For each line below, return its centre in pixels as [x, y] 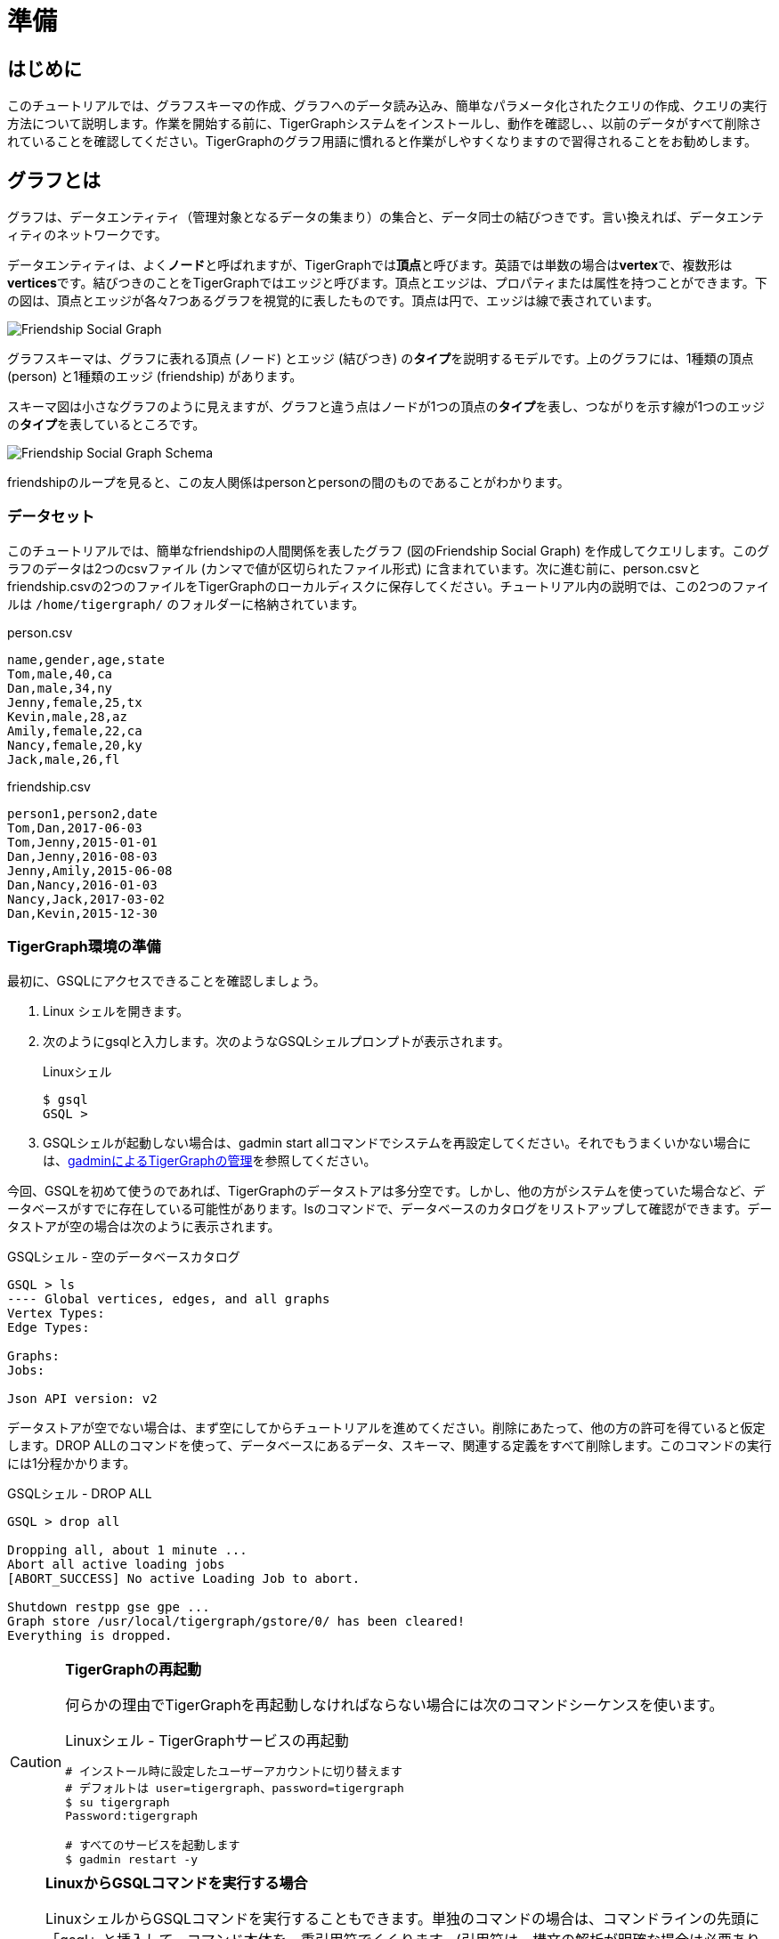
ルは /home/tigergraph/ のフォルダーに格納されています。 [186, 604]
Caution [36, 1761]
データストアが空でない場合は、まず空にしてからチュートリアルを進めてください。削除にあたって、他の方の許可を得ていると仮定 [386, 1427]
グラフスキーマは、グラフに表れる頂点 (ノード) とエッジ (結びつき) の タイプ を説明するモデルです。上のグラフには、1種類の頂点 [381, 359]
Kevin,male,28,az [67, 716]
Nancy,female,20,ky [75, 745]
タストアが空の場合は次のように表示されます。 [144, 1226]
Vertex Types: [56, 1313]
